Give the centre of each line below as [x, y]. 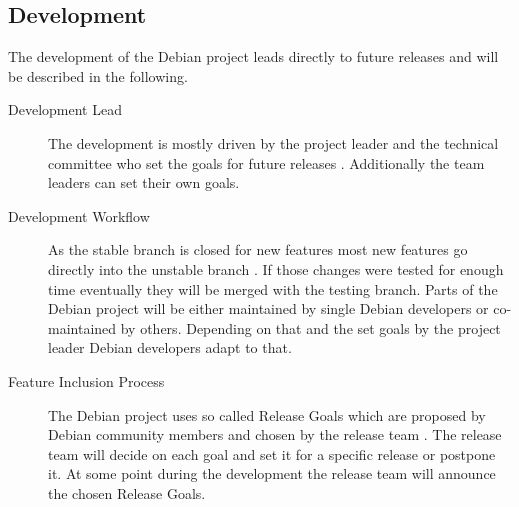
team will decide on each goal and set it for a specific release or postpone [272, 453]
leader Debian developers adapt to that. [170, 347]
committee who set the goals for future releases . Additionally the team [266, 162]
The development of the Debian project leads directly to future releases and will [253, 56]
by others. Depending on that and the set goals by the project [310, 327]
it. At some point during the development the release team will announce [272, 473]
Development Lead [65, 109]
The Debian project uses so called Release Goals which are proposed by [267, 414]
